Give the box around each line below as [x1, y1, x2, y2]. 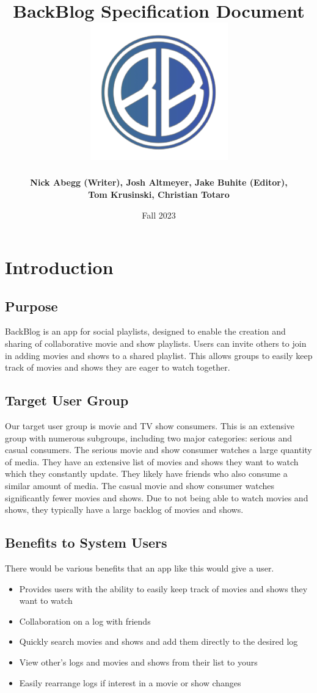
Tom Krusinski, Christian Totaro [88, 187, 230, 200]
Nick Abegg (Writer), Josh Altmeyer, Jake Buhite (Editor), [30, 176, 288, 189]
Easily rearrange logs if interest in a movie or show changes [19, 676, 241, 689]
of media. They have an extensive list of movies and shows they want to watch [5, 455, 299, 468]
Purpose [5, 296, 58, 315]
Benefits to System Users [5, 533, 167, 552]
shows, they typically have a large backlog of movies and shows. [5, 503, 244, 516]
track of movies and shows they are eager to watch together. [5, 361, 230, 374]
